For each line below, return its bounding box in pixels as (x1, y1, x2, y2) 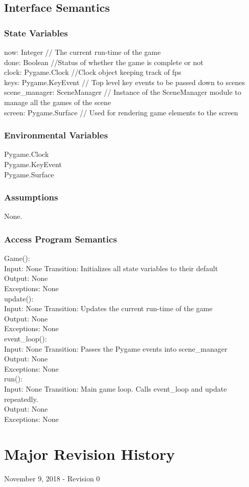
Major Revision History (4, 443, 175, 464)
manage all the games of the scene (4, 96, 111, 107)
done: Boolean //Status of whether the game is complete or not (4, 56, 203, 67)
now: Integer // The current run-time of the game (4, 47, 161, 57)
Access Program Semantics (4, 232, 117, 245)
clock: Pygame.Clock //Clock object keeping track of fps (4, 67, 182, 77)
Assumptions (4, 191, 58, 204)
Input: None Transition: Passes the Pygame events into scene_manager (4, 343, 228, 354)
